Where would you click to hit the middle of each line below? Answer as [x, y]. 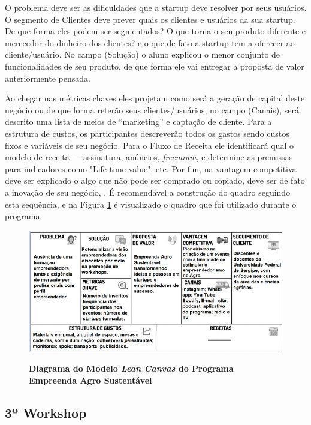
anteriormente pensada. [48, 78]
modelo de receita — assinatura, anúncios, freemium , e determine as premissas [149, 157]
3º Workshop [46, 412]
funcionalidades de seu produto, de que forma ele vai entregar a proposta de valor [155, 66]
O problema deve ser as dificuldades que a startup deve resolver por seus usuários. [156, 7]
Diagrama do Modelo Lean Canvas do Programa [131, 368]
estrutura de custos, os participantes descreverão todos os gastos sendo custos [147, 133]
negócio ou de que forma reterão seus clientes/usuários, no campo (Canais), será [152, 110]
